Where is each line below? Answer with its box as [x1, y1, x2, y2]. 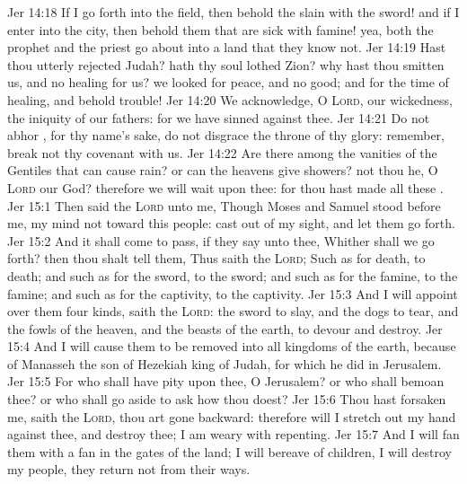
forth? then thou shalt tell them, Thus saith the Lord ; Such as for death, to [7, 249, 426, 268]
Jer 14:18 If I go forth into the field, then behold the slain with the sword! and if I [7, 3, 460, 21]
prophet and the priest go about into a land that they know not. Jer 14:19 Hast [7, 38, 446, 57]
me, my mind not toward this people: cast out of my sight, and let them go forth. [7, 214, 455, 233]
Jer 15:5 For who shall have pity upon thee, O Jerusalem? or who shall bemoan [7, 372, 445, 391]
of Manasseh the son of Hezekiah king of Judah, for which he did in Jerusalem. [7, 354, 442, 373]
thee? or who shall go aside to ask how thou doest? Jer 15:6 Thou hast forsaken [7, 390, 446, 409]
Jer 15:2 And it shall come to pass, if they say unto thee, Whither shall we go [7, 231, 435, 250]
